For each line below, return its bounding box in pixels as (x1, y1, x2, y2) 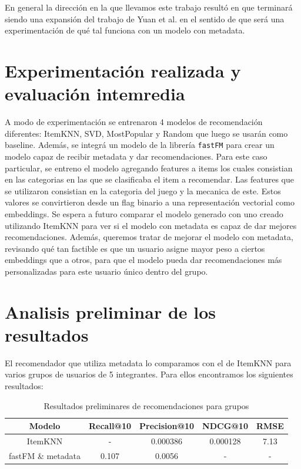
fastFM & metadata (9, 449, 81, 461)
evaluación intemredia (5, 82, 185, 106)
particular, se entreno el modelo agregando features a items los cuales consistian (5, 161, 293, 174)
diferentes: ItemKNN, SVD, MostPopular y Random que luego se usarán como (5, 127, 288, 139)
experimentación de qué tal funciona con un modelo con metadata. (5, 24, 245, 36)
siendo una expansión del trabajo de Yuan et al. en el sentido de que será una (5, 12, 285, 25)
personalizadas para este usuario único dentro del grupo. (5, 265, 208, 277)
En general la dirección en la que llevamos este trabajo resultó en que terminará (5, 1, 293, 13)
